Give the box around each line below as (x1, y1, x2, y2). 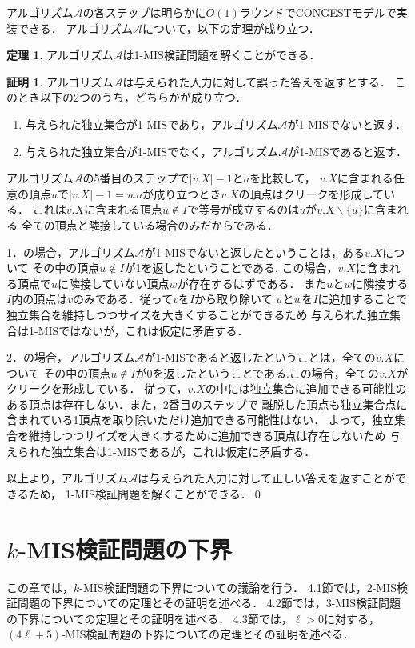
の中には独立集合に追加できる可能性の (205, 380, 407, 397)
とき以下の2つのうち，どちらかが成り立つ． (17, 89, 247, 106)
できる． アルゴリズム (17, 19, 133, 36)
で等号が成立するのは (187, 201, 300, 218)
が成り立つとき (142, 185, 221, 202)
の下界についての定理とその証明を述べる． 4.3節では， (6, 610, 293, 626)
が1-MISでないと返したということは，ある (144, 243, 365, 260)
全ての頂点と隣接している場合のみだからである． (21, 216, 278, 233)
